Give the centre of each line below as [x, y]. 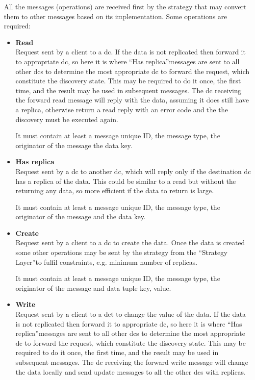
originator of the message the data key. [74, 145]
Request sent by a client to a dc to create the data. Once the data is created [130, 242]
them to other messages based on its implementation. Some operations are [115, 16]
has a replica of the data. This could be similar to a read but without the [126, 181]
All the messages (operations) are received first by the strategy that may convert [125, 6]
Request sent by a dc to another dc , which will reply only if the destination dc [133, 171]
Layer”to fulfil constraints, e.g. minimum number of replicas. [106, 262]
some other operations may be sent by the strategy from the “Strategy [121, 252]
